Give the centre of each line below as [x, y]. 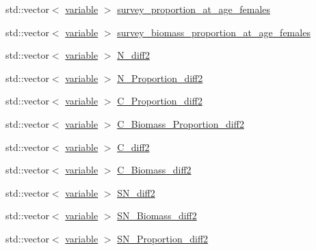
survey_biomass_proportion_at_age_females [214, 32]
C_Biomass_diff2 [154, 170]
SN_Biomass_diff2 [157, 216]
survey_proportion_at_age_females [194, 9]
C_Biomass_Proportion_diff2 [181, 123]
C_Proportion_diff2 [160, 101]
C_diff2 [133, 147]
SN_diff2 [136, 192]
